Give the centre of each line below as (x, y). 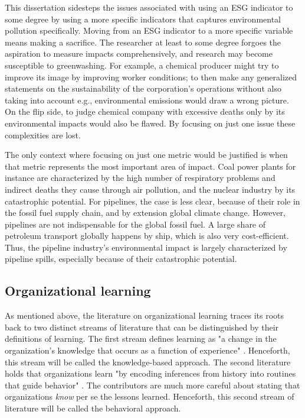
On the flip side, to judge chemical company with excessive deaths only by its (145, 111)
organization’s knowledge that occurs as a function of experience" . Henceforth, (147, 350)
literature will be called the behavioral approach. (93, 408)
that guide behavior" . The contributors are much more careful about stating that (152, 385)
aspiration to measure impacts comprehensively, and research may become (139, 54)
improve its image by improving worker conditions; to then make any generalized (151, 77)
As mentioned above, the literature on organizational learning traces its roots (145, 315)
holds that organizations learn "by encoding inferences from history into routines (150, 373)
